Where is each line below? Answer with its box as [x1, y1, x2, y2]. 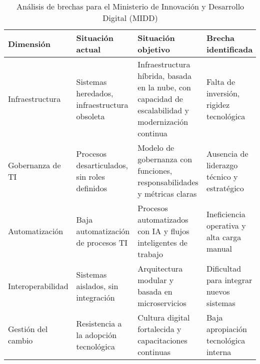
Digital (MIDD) [102, 12, 158, 23]
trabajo [137, 248, 163, 260]
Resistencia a [76, 317, 122, 329]
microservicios [137, 297, 186, 309]
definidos [76, 182, 107, 194]
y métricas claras [137, 188, 197, 199]
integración [76, 291, 115, 303]
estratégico [206, 182, 244, 194]
